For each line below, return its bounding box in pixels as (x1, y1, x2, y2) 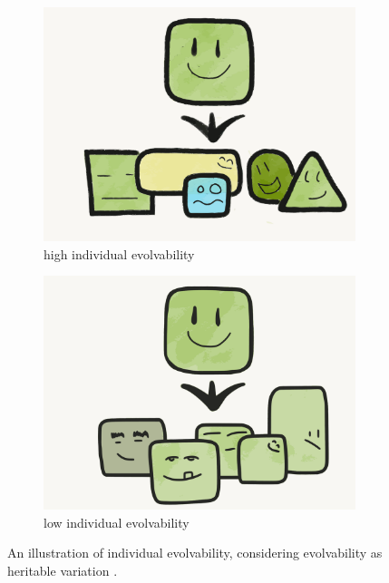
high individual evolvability (44, 244, 195, 263)
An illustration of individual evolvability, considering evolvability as (7, 543, 383, 562)
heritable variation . (7, 560, 118, 579)
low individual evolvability (44, 512, 190, 531)
